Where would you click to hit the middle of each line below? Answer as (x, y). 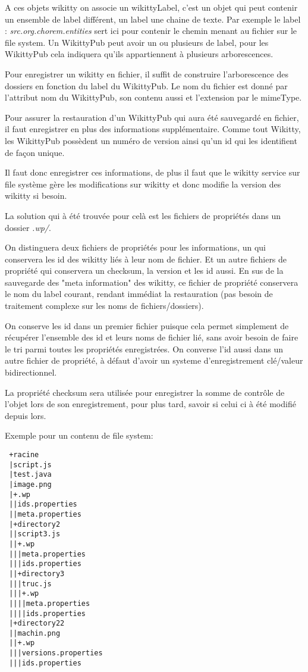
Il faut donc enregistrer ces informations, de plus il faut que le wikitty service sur (153, 172)
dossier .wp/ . (28, 227)
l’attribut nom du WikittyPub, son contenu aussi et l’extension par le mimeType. (153, 97)
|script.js (30, 465)
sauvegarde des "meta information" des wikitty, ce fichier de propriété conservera (152, 282)
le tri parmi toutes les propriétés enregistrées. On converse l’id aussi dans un (144, 348)
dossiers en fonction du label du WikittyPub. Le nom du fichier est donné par (146, 85)
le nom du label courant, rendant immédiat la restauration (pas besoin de (139, 294)
